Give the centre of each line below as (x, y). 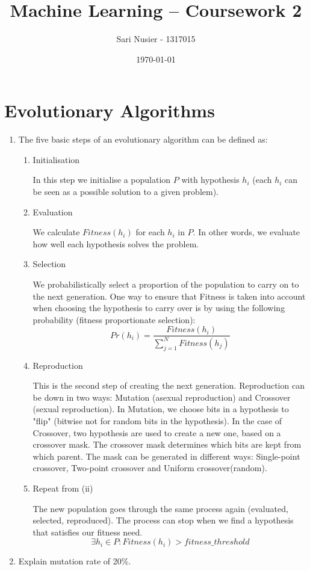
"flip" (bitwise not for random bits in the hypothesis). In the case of (157, 420)
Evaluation (53, 211)
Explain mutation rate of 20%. (75, 561)
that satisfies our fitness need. (88, 532)
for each (150, 232)
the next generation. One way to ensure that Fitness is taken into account (169, 296)
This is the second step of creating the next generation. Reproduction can (169, 385)
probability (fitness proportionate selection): (114, 319)
